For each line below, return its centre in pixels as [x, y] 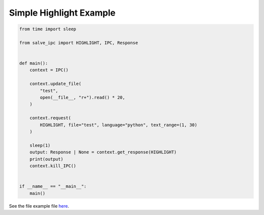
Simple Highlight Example [62, 13]
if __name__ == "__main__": [53, 186]
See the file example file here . [39, 206]
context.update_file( [55, 84]
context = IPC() [49, 70]
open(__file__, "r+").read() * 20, [83, 97]
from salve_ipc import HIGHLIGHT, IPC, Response [79, 43]
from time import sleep [48, 29]
